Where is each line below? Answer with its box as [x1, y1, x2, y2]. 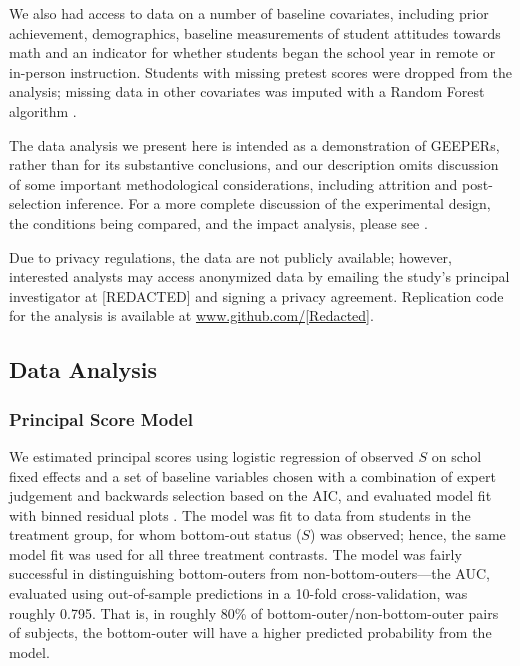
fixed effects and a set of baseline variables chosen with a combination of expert [9, 465, 496, 486]
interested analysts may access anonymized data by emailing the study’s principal [9, 266, 510, 287]
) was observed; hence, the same [309, 524, 506, 545]
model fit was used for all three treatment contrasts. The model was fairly [9, 543, 462, 564]
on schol [431, 445, 482, 466]
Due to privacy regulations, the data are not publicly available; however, [9, 246, 453, 267]
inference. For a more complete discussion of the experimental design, [65, 193, 491, 214]
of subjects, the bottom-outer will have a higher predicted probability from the [9, 622, 492, 643]
